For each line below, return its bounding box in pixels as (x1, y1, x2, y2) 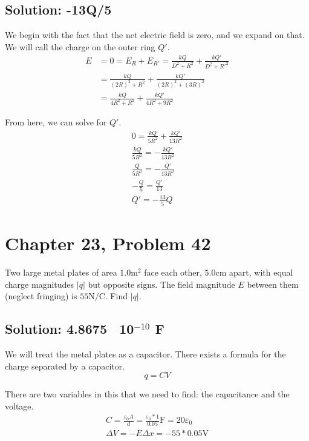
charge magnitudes (5, 277, 74, 290)
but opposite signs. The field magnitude (88, 277, 235, 290)
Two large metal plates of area (5, 265, 117, 278)
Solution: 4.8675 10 (5, 319, 134, 338)
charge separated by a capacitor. (5, 359, 125, 372)
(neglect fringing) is (5, 290, 77, 302)
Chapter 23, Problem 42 (5, 231, 211, 255)
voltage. (5, 399, 34, 412)
